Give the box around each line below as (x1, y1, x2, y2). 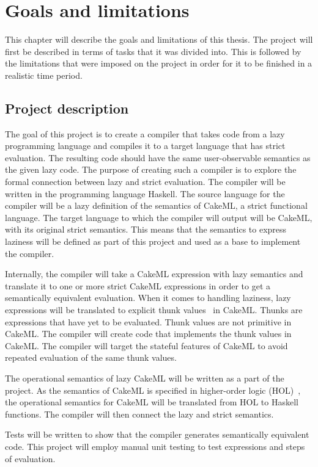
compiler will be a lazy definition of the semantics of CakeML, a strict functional (5, 199, 308, 212)
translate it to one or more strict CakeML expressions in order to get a (5, 279, 271, 292)
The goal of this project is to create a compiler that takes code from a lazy (5, 127, 285, 140)
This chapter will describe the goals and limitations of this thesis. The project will (5, 33, 313, 46)
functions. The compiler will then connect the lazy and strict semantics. (5, 407, 274, 420)
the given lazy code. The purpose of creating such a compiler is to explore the (5, 163, 297, 176)
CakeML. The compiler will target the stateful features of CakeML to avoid (5, 339, 288, 352)
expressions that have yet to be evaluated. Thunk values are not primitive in (5, 315, 292, 328)
